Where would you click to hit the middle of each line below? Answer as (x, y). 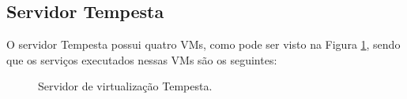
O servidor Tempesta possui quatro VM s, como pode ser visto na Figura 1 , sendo (203, 44)
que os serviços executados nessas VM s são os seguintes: (142, 59)
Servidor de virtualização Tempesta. (125, 86)
